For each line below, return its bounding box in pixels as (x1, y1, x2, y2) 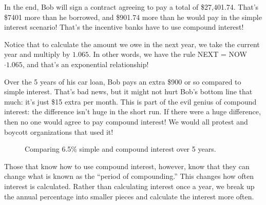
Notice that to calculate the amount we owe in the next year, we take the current (4, 38, 260, 49)
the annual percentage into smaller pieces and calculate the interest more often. (4, 191, 254, 201)
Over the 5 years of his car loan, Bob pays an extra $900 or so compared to (4, 76, 241, 87)
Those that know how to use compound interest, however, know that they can (4, 160, 250, 171)
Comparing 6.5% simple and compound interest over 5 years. (25, 143, 216, 154)
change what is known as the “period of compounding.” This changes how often (4, 171, 254, 181)
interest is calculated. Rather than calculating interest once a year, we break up (4, 180, 255, 191)
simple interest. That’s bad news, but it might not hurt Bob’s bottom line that (4, 86, 253, 97)
